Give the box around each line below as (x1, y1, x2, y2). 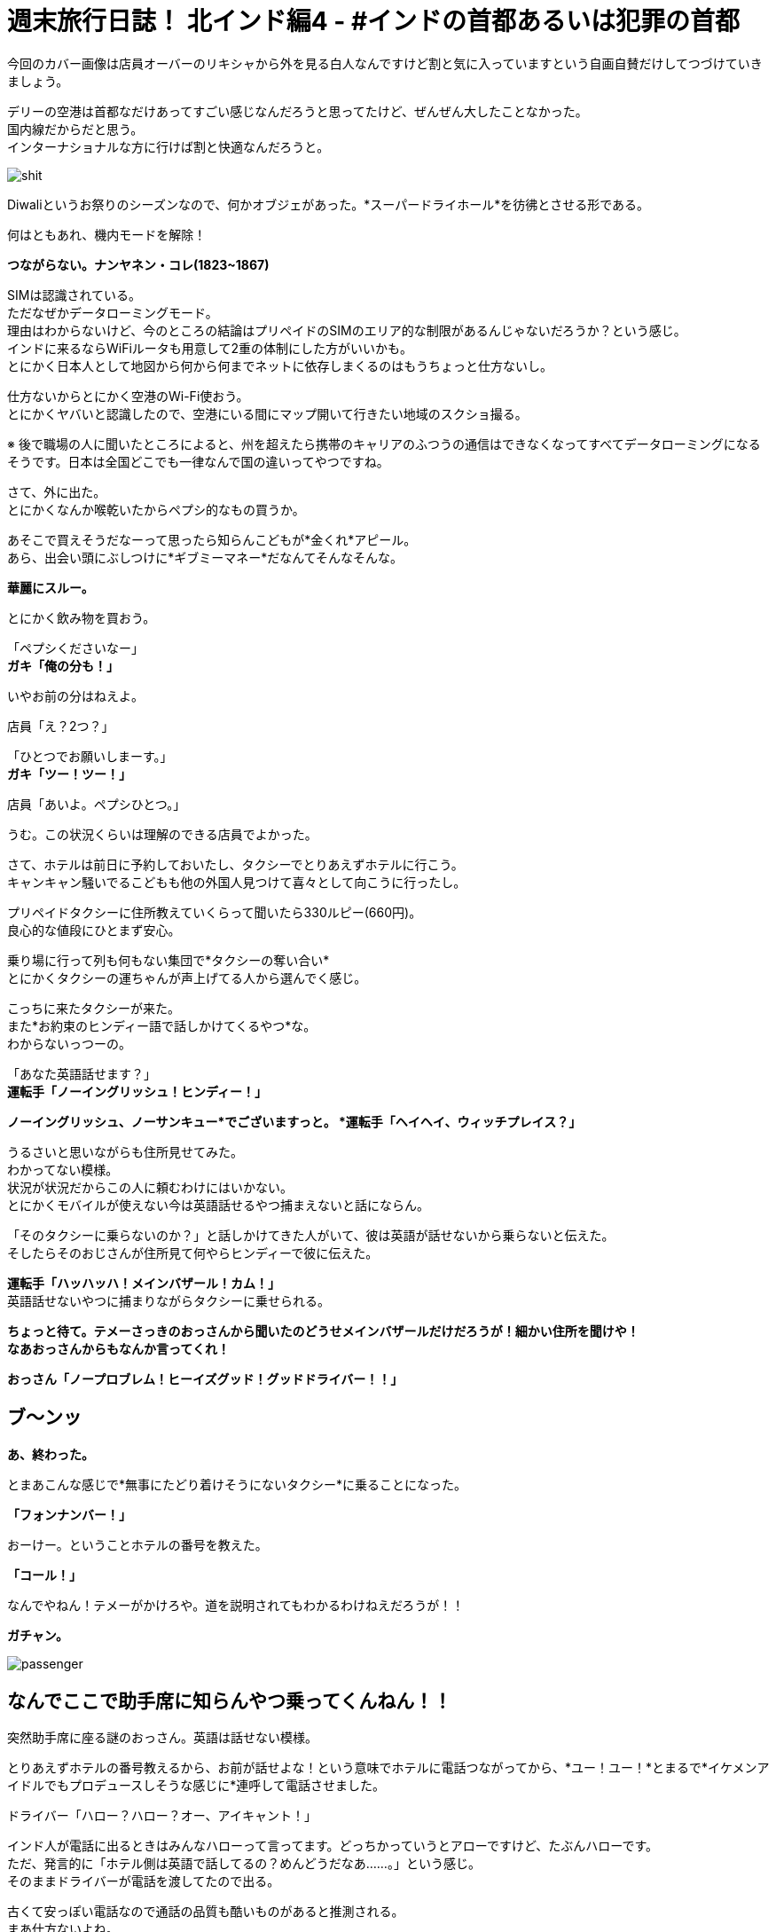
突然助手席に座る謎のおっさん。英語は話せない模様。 (7, 1730, 317, 1746)
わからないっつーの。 (7, 1035, 131, 1051)
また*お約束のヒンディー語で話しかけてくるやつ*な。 (7, 1017, 317, 1033)
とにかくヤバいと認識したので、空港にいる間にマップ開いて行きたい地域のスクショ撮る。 (7, 405, 528, 421)
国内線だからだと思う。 (7, 121, 144, 137)
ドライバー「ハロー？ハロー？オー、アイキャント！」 (7, 1808, 317, 1824)
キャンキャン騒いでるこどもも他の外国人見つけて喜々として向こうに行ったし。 (7, 874, 466, 890)
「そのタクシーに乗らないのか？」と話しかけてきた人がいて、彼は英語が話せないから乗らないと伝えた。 (7, 1227, 615, 1243)
